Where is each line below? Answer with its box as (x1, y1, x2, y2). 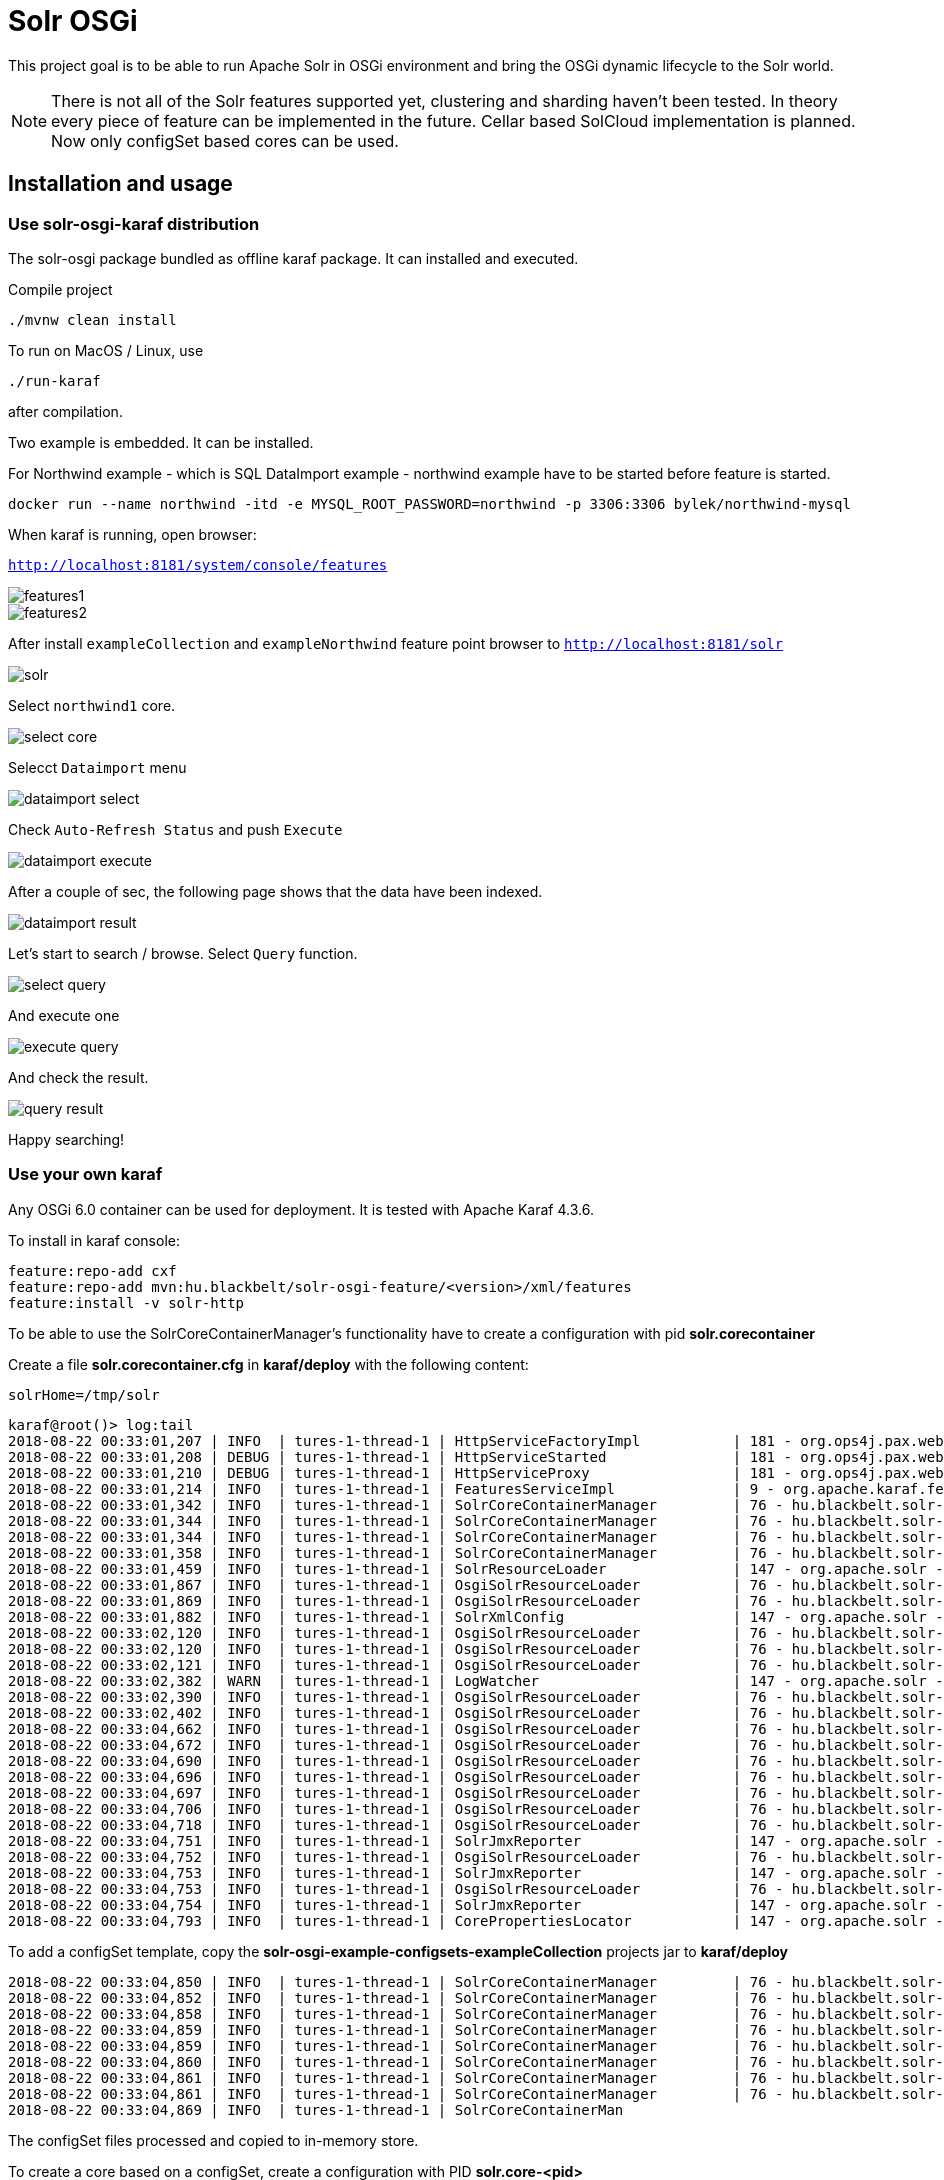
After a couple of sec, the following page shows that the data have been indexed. (8, 882, 543, 900)
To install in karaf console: (8, 1231, 180, 1249)
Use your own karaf (8, 1164, 163, 1185)
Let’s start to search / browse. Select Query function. (8, 944, 358, 962)
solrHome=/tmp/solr (8, 1386, 160, 1403)
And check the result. (8, 1068, 149, 1086)
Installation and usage (8, 171, 233, 197)
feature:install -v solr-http (8, 1294, 245, 1311)
